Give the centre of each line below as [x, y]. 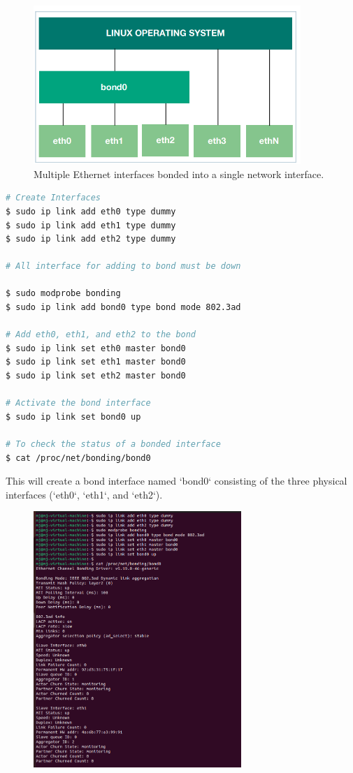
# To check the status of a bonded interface [113, 444]
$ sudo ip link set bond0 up [73, 417]
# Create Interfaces [53, 198]
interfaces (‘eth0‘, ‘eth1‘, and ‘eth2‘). [84, 494]
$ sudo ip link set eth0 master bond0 [96, 348]
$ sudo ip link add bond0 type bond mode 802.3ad [123, 308]
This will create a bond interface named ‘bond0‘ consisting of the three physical [176, 481]
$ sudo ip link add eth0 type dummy [91, 211]
